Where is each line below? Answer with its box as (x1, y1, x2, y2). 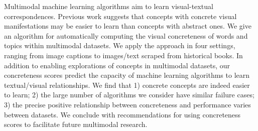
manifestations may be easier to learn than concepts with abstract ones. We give (4, 21, 251, 31)
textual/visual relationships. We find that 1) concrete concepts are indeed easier (4, 79, 250, 90)
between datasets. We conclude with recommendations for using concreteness (4, 109, 241, 119)
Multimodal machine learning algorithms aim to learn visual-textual (4, 1, 213, 11)
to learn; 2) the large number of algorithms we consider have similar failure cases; (4, 89, 254, 100)
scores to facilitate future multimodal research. (4, 119, 148, 129)
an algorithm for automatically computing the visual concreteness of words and (4, 30, 248, 41)
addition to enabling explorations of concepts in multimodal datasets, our (4, 60, 230, 70)
